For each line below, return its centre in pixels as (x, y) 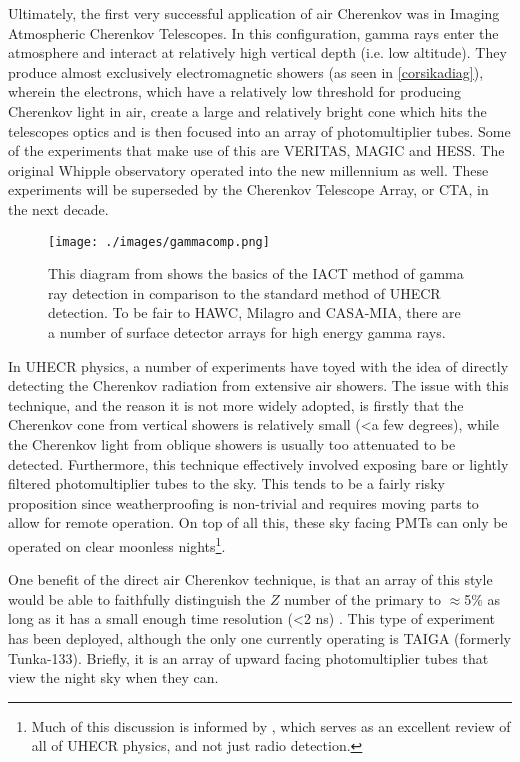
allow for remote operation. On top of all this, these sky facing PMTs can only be (258, 522)
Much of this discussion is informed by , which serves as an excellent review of (271, 725)
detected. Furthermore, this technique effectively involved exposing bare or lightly (258, 463)
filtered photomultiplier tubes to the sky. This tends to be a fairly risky (226, 483)
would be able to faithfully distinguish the (137, 598)
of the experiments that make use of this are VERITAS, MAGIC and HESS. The (256, 150)
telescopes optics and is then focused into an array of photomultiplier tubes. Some (259, 130)
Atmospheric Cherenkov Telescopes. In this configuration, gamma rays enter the (253, 32)
